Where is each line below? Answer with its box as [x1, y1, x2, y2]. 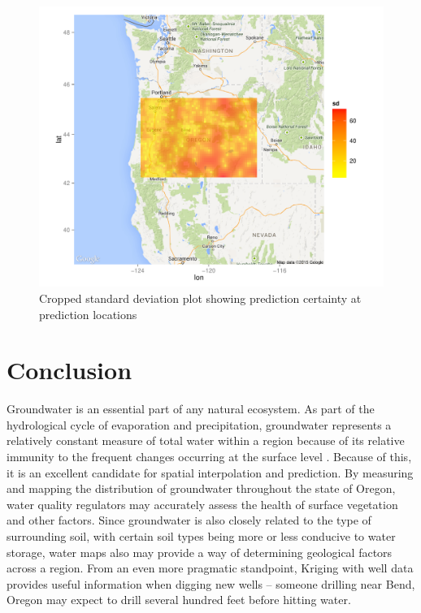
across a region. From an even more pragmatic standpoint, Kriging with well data [7, 559, 414, 576]
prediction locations [39, 305, 137, 322]
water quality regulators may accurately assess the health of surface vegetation [7, 495, 398, 512]
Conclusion [7, 353, 132, 386]
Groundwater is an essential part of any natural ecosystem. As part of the [7, 400, 375, 417]
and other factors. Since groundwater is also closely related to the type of [7, 512, 371, 529]
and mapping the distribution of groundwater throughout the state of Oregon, [7, 480, 396, 497]
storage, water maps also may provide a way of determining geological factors [7, 543, 393, 560]
